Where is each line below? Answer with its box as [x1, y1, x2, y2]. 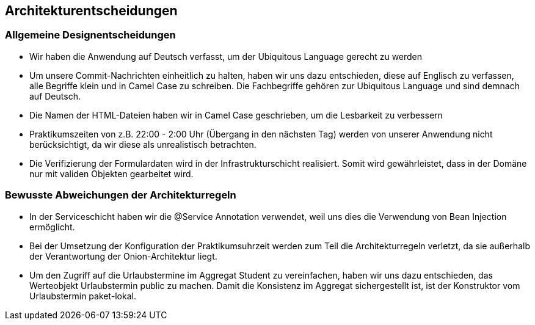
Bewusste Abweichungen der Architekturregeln [5, 189, 236, 202]
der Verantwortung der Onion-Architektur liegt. [29, 250, 217, 261]
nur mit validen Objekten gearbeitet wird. [29, 168, 194, 179]
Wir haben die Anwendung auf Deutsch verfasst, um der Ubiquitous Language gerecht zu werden [29, 51, 423, 62]
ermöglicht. [29, 221, 75, 232]
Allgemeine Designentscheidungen [5, 29, 176, 42]
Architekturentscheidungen [5, 3, 178, 18]
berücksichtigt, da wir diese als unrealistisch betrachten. [29, 139, 257, 150]
